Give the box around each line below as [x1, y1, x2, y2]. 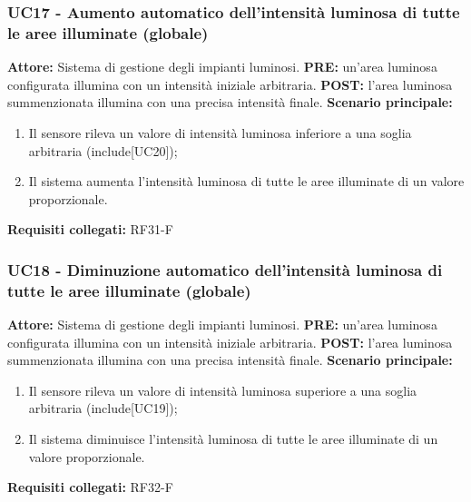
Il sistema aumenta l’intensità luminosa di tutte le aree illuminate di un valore [28, 172, 465, 191]
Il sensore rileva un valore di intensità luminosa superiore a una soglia [28, 380, 417, 399]
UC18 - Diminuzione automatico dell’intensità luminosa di [7, 258, 443, 281]
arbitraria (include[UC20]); [28, 141, 178, 160]
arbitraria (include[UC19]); [28, 399, 178, 418]
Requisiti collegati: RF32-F [7, 477, 173, 497]
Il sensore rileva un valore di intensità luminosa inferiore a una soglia [28, 123, 412, 142]
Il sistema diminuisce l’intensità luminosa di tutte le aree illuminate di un [28, 429, 438, 448]
